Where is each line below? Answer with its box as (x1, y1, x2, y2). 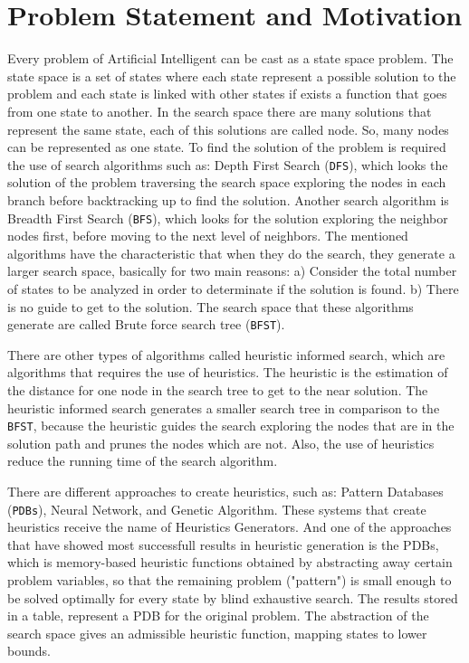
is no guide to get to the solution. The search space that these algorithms (7, 297, 414, 316)
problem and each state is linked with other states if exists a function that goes (7, 84, 447, 103)
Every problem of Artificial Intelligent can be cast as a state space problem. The (7, 49, 454, 68)
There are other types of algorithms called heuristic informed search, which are (7, 345, 445, 364)
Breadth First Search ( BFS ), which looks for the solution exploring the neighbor (7, 208, 448, 227)
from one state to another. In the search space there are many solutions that (7, 101, 432, 120)
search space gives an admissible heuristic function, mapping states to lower (7, 623, 427, 642)
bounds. (7, 641, 51, 660)
